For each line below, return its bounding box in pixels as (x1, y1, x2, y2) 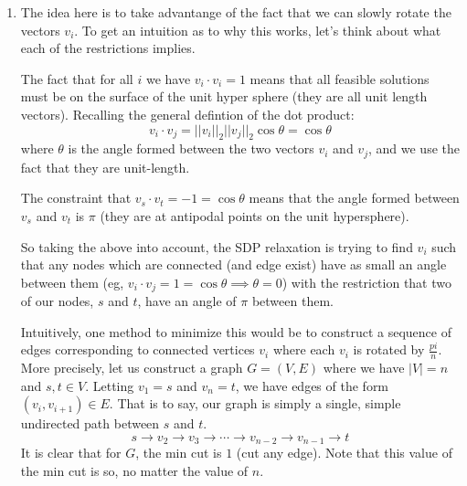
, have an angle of (137, 291, 237, 311)
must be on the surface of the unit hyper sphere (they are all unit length (20, 87, 428, 106)
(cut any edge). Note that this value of (236, 443, 452, 462)
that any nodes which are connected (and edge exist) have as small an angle (20, 255, 447, 274)
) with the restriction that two (281, 272, 451, 291)
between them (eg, (20, 272, 124, 291)
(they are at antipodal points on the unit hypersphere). (100, 206, 409, 225)
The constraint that (20, 188, 132, 207)
